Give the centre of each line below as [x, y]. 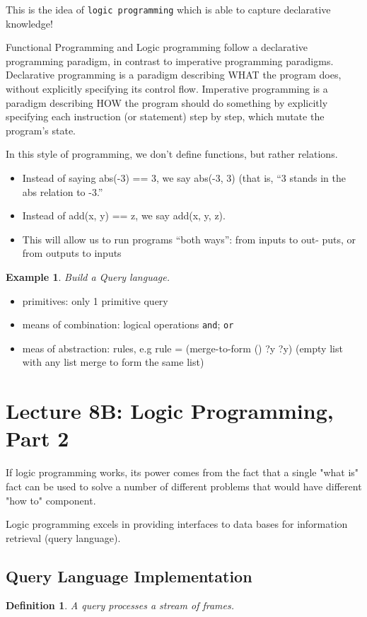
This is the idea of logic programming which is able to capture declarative [168, 9]
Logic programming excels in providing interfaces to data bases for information [177, 524]
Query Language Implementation [129, 576]
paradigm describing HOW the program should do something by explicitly [167, 102]
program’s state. [41, 130]
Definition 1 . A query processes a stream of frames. [120, 605]
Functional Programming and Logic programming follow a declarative [157, 47]
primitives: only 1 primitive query [95, 300]
